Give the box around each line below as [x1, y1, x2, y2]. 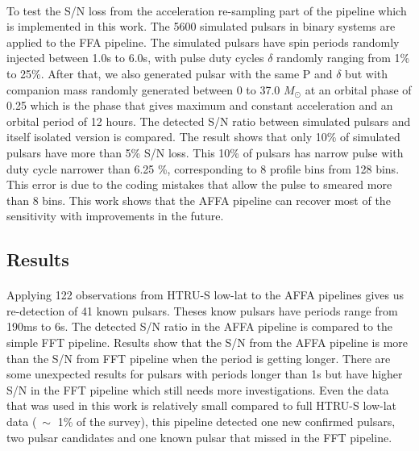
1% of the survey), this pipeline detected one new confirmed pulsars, [57, 413, 396, 430]
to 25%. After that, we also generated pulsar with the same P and [6, 65, 333, 81]
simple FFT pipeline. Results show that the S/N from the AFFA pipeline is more [6, 334, 409, 351]
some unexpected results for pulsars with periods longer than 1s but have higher [6, 365, 403, 382]
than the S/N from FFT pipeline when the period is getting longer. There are [6, 349, 391, 366]
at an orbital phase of [305, 81, 412, 98]
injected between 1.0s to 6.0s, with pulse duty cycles [6, 49, 264, 66]
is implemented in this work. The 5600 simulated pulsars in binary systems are [6, 18, 396, 35]
